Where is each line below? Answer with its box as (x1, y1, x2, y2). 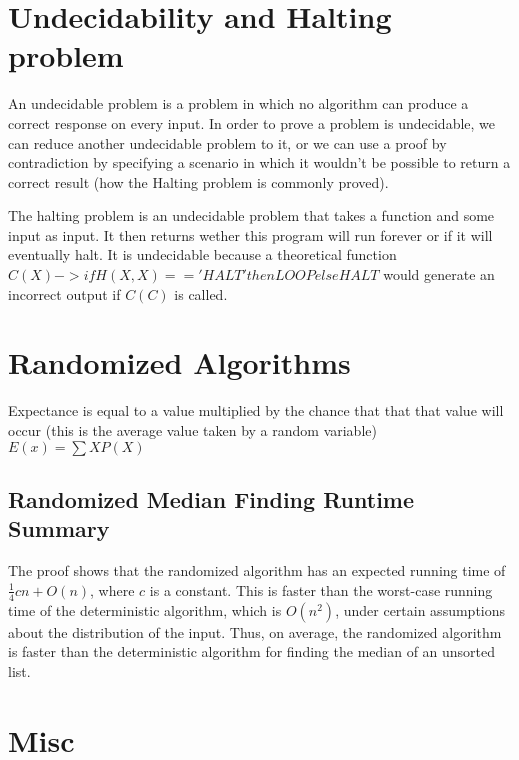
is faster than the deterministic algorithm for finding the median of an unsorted (8, 641, 496, 662)
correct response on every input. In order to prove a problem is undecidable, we (8, 112, 496, 133)
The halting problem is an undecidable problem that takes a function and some (8, 205, 495, 226)
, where (90, 579, 135, 600)
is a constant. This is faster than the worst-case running (149, 579, 493, 600)
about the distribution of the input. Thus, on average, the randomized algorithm (8, 621, 502, 642)
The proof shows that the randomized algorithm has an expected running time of (8, 560, 506, 581)
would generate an (383, 264, 495, 285)
